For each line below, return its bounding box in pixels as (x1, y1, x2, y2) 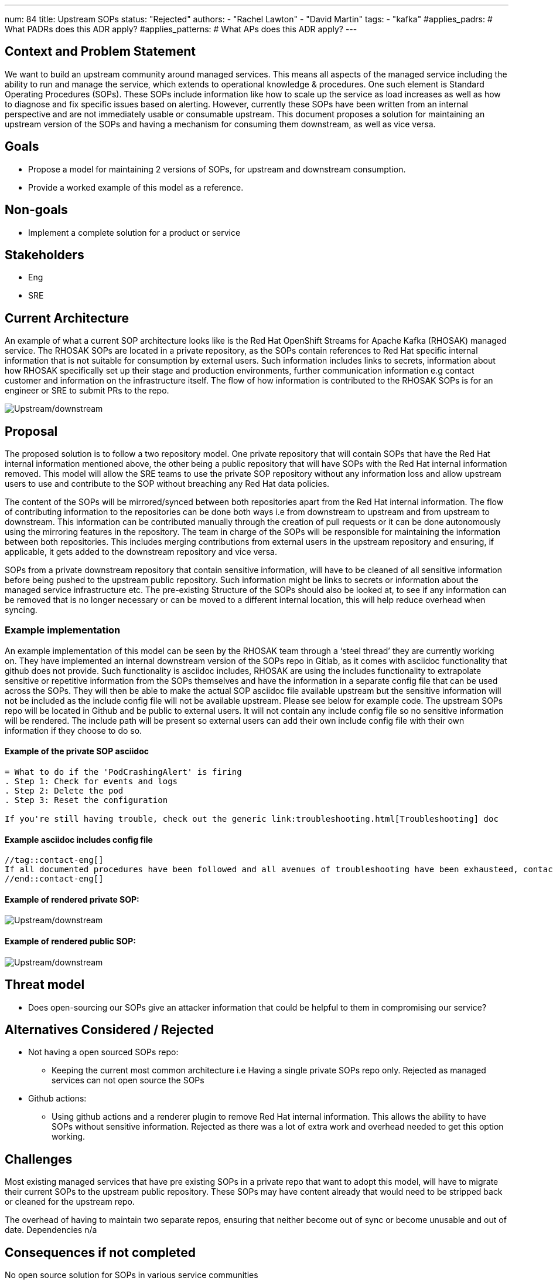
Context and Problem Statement (5, 44, 196, 59)
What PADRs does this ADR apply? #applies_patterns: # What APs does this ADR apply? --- (5, 24, 357, 34)
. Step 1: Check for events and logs (5, 777, 178, 787)
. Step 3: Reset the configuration (5, 795, 168, 805)
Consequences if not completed (5, 1245, 196, 1260)
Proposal (5, 423, 58, 439)
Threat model (5, 977, 85, 992)
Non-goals (5, 202, 68, 218)
